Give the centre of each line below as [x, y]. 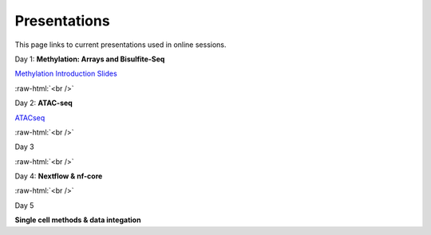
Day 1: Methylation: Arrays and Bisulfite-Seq [90, 59]
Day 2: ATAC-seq [44, 103]
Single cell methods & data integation [78, 220]
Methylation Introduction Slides [66, 74]
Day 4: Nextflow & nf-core [59, 176]
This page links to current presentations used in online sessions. [121, 45]
